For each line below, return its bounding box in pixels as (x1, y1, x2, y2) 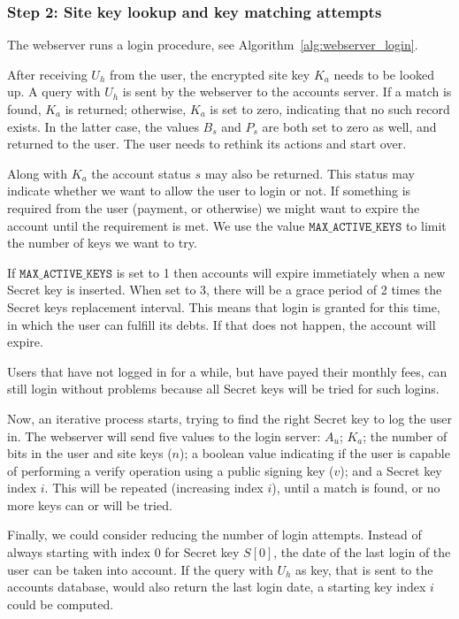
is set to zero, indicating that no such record (210, 100, 450, 118)
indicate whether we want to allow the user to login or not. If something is (7, 181, 411, 200)
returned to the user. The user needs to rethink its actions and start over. (7, 134, 407, 153)
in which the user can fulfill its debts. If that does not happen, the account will (7, 315, 436, 333)
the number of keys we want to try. (7, 233, 197, 252)
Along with (7, 164, 68, 182)
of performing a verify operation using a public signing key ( (7, 461, 334, 479)
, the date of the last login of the (273, 543, 451, 562)
